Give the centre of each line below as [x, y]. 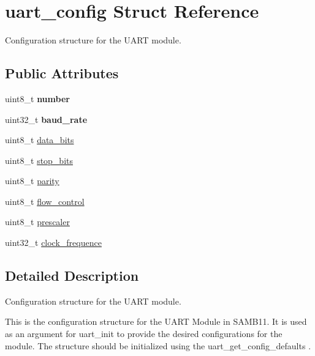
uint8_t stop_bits [39, 160]
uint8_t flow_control [45, 201]
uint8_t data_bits [40, 140]
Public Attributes [62, 73]
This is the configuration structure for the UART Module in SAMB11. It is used [156, 321]
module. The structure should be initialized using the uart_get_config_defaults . [158, 345]
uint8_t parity [32, 181]
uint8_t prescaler [37, 222]
